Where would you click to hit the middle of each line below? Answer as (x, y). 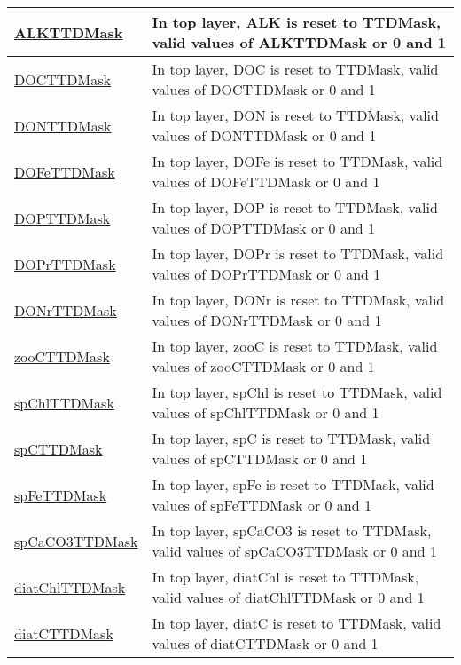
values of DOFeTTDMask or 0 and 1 (266, 182)
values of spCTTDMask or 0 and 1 (260, 459)
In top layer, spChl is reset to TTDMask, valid (297, 392)
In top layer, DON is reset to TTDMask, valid (295, 115)
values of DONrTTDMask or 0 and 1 (267, 320)
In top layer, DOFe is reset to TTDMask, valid (297, 161)
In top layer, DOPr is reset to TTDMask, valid (298, 253)
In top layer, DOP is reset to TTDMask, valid (295, 207)
